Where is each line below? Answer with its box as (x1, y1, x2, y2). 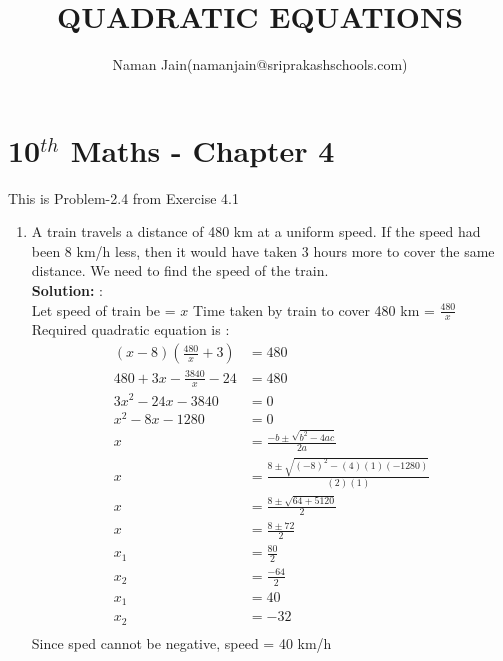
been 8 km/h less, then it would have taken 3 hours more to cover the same (31, 240, 495, 261)
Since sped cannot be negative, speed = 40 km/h (31, 632, 332, 653)
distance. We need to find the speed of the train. (31, 260, 329, 281)
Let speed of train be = (31, 299, 176, 320)
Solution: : (31, 280, 103, 301)
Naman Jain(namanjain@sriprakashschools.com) (112, 54, 408, 75)
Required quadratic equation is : (31, 319, 230, 340)
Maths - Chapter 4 (70, 129, 335, 170)
